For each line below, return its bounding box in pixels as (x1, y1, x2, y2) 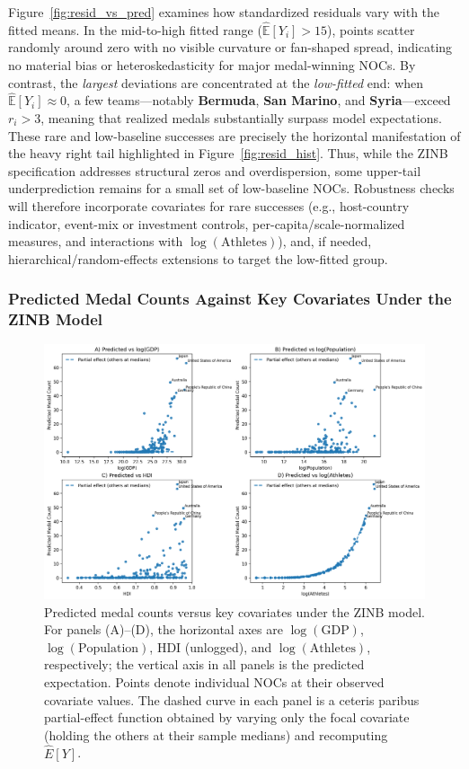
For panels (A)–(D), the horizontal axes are (44, 620, 283, 639)
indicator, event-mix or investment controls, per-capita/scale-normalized (8, 214, 405, 233)
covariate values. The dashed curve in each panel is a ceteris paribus (44, 690, 420, 709)
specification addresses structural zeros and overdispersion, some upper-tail (8, 161, 421, 180)
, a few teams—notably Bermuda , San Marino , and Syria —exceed (66, 91, 451, 110)
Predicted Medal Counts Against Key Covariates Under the (8, 287, 452, 310)
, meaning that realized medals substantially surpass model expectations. (40, 109, 442, 127)
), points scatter (327, 20, 415, 39)
